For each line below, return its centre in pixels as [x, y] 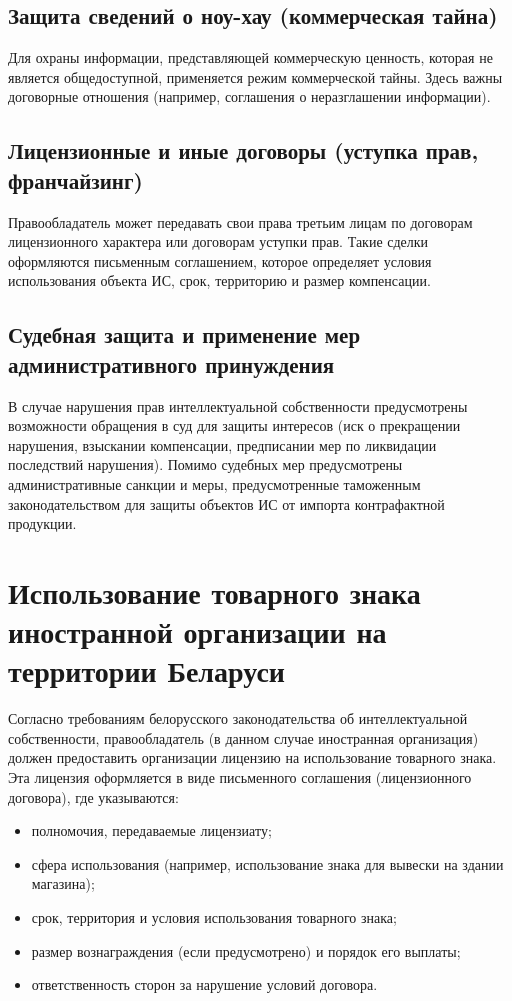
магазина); [63, 883]
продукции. [42, 523]
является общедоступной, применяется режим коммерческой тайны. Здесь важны [255, 76]
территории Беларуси [146, 670]
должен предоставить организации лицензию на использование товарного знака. [252, 757]
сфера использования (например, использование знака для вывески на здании [267, 863]
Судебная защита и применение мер [184, 334]
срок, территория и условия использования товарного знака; [214, 916]
